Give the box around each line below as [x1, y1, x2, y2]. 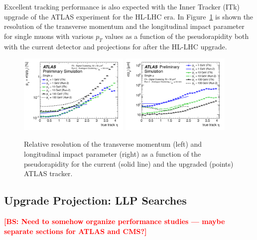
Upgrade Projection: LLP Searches [4, 193, 187, 208]
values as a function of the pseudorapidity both [105, 30, 249, 41]
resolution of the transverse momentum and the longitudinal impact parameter [4, 21, 245, 31]
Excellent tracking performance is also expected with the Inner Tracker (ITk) [4, 1, 240, 11]
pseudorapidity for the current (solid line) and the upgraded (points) [24, 158, 234, 169]
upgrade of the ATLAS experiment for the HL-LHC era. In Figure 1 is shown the [4, 11, 254, 21]
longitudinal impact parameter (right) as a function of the [24, 148, 201, 159]
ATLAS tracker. [24, 168, 73, 179]
